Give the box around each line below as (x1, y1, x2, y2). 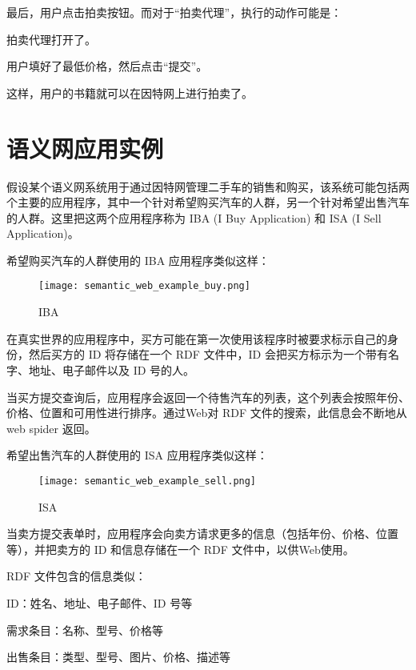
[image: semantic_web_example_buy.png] (38, 280, 250, 292)
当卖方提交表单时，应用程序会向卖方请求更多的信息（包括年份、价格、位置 (6, 525, 398, 542)
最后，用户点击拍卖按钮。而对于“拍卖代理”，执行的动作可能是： (6, 4, 342, 20)
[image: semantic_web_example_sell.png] (38, 475, 257, 487)
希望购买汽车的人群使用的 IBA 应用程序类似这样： (6, 251, 270, 268)
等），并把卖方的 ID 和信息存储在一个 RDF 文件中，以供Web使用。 (6, 540, 354, 557)
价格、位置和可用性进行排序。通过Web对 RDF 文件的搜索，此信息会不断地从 (6, 404, 407, 421)
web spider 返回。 (6, 419, 96, 436)
